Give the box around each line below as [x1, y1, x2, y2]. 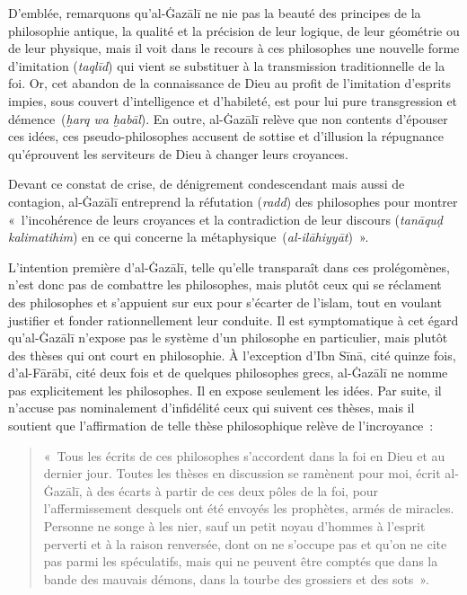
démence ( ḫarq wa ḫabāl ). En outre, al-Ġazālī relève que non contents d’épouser [8, 109, 448, 128]
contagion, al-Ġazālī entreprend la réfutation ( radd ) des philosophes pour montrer [8, 191, 458, 210]
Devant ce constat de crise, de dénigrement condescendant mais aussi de [8, 174, 405, 193]
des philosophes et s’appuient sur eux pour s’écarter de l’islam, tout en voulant [8, 292, 442, 311]
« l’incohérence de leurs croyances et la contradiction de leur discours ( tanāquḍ [8, 209, 444, 228]
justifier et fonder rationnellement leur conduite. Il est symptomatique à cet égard [8, 310, 459, 329]
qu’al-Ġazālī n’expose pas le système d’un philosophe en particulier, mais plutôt [8, 328, 448, 347]
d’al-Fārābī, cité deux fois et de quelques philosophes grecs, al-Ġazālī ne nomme [8, 363, 448, 382]
